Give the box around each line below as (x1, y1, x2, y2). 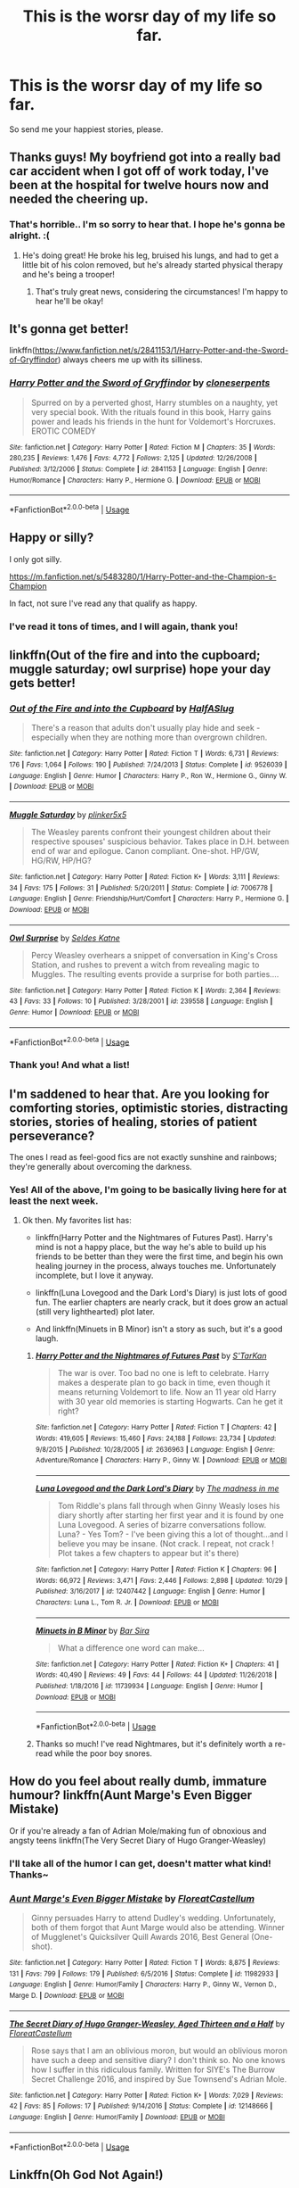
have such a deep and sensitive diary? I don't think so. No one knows (30, 2054, 286, 2065)
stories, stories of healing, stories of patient (9, 1114, 258, 1130)
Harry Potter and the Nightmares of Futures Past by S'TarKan (35, 1350, 267, 1362)
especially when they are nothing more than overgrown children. (30, 732, 268, 742)
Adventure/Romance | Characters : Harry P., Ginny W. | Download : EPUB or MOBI (35, 1456, 287, 1465)
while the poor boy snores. (54, 1747, 153, 1759)
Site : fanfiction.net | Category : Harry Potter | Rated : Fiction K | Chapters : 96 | (35, 1564, 278, 1574)
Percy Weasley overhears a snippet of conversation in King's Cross (30, 949, 279, 960)
